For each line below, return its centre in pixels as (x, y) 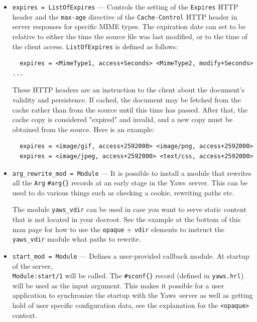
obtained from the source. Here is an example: (83, 129)
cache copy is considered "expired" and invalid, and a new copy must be (122, 119)
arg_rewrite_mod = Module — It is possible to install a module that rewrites (132, 173)
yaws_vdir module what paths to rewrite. (77, 239)
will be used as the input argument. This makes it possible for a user (118, 285)
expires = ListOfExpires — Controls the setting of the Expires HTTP (125, 7)
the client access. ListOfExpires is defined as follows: (95, 46)
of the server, (32, 265)
